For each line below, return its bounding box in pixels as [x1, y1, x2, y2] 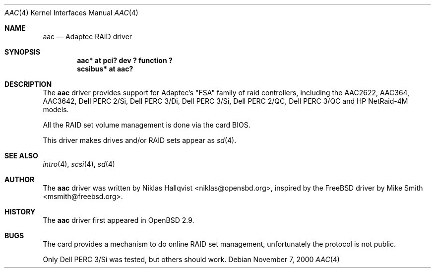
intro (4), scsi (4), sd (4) [43, 160, 115, 168]
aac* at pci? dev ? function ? [77, 56, 173, 65]
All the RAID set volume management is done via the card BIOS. [43, 121, 250, 129]
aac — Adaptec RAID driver [43, 32, 132, 41]
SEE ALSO [4, 151, 38, 160]
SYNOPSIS [4, 48, 41, 56]
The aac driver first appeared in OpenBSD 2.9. [43, 216, 194, 224]
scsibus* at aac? [77, 65, 133, 73]
